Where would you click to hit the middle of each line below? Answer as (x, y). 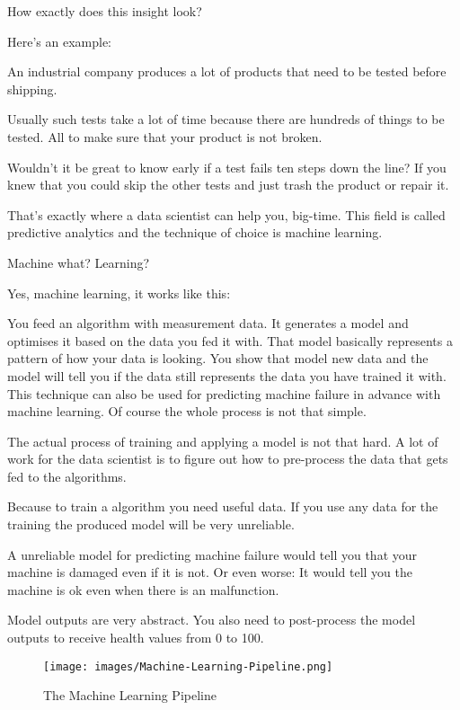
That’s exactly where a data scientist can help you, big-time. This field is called (226, 214)
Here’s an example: (59, 41)
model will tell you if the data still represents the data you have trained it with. (227, 375)
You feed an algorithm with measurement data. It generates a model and (208, 323)
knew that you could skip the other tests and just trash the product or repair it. (228, 185)
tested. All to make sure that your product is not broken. (165, 136)
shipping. (32, 89)
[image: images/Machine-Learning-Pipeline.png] (188, 666)
